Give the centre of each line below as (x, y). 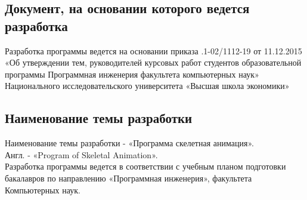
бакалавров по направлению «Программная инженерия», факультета (128, 178)
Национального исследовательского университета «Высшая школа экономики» (147, 86)
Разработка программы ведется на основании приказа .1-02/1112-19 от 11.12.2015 (153, 50)
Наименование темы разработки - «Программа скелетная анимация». (129, 143)
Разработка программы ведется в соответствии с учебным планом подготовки (145, 166)
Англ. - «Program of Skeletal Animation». (81, 154)
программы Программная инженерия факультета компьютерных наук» (132, 74)
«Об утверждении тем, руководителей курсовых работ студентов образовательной (153, 62)
